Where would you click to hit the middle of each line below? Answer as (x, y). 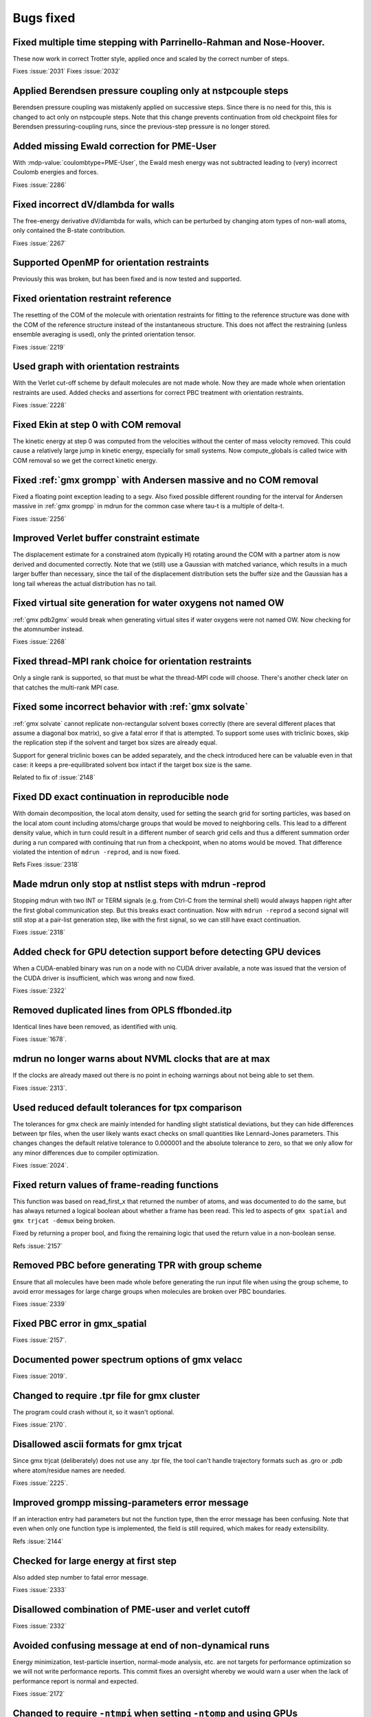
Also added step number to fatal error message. (81, 1577)
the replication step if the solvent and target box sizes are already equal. (115, 742)
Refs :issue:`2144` (38, 1541)
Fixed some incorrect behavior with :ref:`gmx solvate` (131, 707)
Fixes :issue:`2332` (40, 1626)
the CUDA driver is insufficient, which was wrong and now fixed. (104, 978)
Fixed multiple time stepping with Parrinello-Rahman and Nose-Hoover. (169, 42)
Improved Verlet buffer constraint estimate (106, 538)
